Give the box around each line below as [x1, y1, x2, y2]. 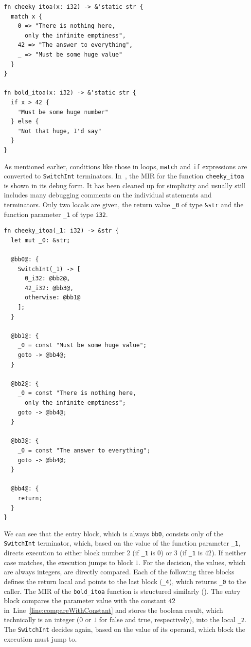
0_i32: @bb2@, [24, 275, 71, 282]
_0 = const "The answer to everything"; [18, 447, 150, 454]
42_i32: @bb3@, [24, 284, 74, 292]
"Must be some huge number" [18, 108, 108, 116]
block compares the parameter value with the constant [4, 595, 166, 606]
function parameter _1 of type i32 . [4, 209, 108, 219]
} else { [11, 118, 39, 125]
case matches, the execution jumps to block [4, 557, 133, 567]
